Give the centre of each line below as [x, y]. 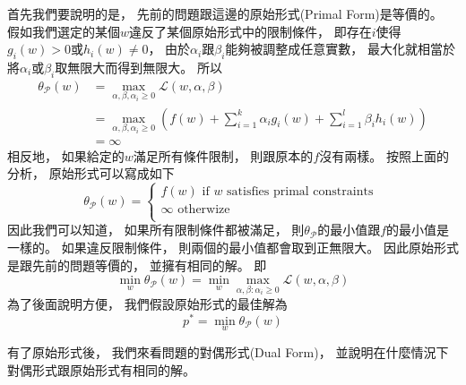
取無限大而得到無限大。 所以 [138, 67]
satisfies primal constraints [300, 192]
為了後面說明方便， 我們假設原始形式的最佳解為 [147, 304]
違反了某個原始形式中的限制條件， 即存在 [250, 31]
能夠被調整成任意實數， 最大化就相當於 [341, 49]
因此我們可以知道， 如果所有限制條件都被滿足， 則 [156, 230]
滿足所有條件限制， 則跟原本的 [223, 155]
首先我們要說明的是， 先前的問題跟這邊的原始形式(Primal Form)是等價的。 [225, 13]
